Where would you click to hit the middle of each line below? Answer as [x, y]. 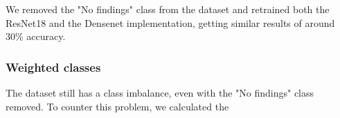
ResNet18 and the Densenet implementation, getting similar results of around [170, 22]
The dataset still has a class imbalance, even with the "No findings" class [160, 92]
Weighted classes [53, 67]
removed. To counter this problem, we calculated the [117, 106]
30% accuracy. [36, 36]
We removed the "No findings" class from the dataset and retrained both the [168, 9]
